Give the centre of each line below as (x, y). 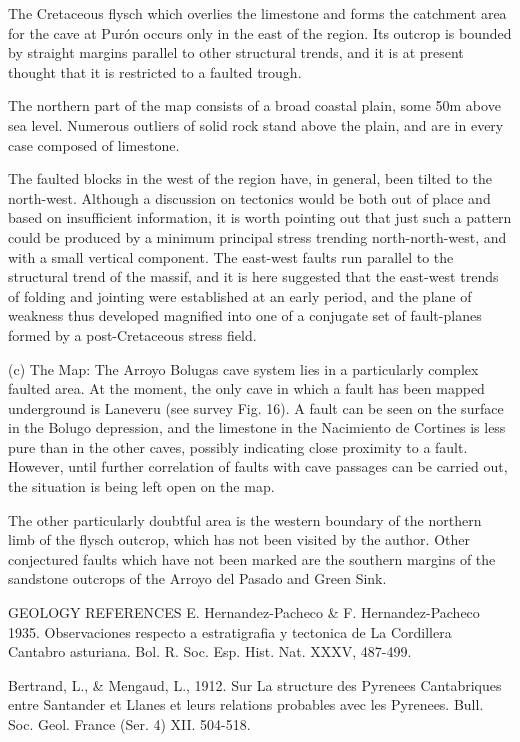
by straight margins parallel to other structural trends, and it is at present (236, 52)
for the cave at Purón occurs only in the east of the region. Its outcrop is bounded (260, 32)
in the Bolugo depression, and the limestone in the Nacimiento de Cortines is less (257, 427)
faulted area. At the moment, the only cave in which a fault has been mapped (246, 388)
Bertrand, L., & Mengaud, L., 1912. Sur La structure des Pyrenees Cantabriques (255, 684)
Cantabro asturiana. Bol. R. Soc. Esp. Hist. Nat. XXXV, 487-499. (210, 651)
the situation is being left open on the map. (141, 486)
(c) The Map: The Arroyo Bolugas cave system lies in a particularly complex (243, 368)
